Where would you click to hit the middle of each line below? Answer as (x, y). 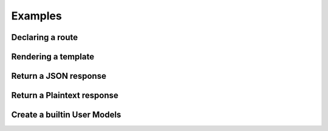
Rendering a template (53, 57)
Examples (36, 16)
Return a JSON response (59, 76)
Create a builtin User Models (66, 115)
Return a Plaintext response (65, 96)
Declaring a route (45, 37)
